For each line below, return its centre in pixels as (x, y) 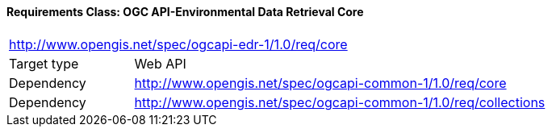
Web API (160, 63)
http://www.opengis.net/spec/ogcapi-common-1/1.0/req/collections (340, 102)
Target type (44, 63)
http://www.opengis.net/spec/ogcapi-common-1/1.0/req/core (320, 83)
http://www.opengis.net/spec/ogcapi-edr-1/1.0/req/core (178, 44)
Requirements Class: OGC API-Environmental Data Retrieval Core (185, 12)
